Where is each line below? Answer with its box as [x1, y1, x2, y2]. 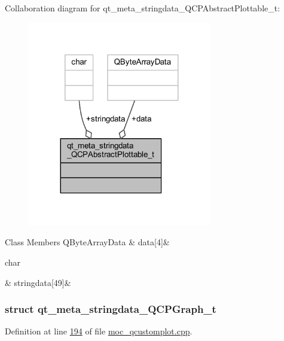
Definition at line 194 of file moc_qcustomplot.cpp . [5, 325, 193, 337]
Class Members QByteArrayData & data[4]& [5, 236, 170, 248]
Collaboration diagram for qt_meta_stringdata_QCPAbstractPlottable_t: [5, 2, 280, 14]
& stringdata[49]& [5, 276, 71, 288]
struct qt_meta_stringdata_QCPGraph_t [5, 302, 216, 316]
